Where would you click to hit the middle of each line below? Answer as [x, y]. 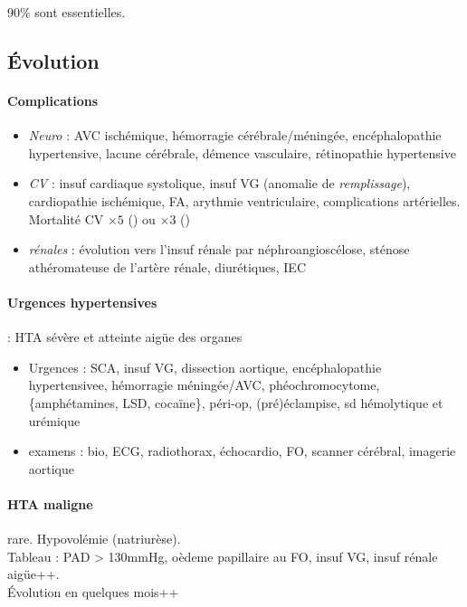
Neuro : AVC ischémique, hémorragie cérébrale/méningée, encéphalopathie [235, 135]
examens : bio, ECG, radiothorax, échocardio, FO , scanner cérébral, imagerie [242, 451]
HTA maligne [50, 503]
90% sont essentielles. [67, 12]
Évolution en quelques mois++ [93, 591]
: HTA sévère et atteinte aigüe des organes [125, 337]
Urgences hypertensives [82, 302]
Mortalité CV [66, 218]
